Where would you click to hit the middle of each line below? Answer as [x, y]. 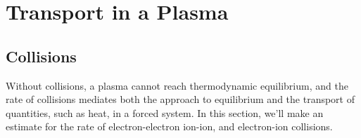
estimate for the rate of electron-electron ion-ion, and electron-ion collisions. [169, 126]
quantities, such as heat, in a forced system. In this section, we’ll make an [165, 112]
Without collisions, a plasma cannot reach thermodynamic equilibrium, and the [177, 85]
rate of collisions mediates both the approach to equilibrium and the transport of [180, 99]
